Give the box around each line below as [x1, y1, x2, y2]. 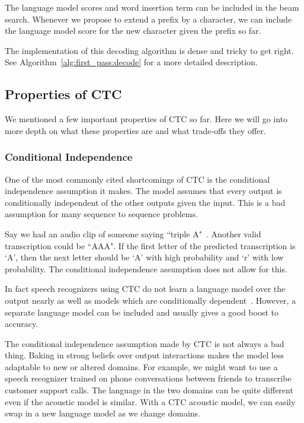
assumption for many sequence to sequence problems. [5, 208, 198, 220]
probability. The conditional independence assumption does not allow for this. [5, 262, 287, 275]
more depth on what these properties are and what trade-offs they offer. [5, 124, 266, 136]
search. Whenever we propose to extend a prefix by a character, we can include [5, 12, 292, 25]
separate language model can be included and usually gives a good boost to [5, 306, 279, 318]
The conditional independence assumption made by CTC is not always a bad [5, 337, 284, 349]
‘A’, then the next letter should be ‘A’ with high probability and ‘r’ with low [5, 251, 284, 263]
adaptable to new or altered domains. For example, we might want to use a [5, 360, 278, 373]
